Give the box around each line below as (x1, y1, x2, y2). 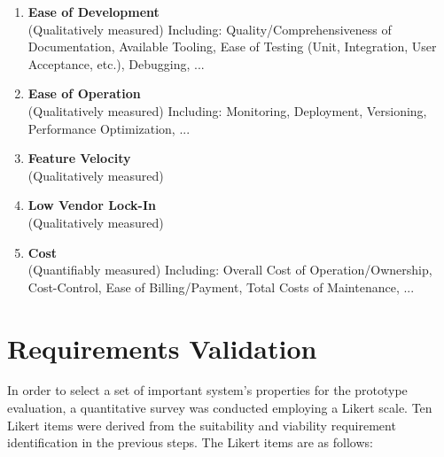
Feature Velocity (27, 149, 131, 167)
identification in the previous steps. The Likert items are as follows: (7, 433, 373, 452)
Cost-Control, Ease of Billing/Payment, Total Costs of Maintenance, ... (27, 277, 415, 296)
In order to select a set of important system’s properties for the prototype (7, 381, 408, 399)
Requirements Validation (7, 329, 317, 366)
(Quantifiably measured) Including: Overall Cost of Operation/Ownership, (27, 260, 432, 279)
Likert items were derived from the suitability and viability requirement (7, 415, 396, 434)
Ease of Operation (27, 84, 141, 103)
